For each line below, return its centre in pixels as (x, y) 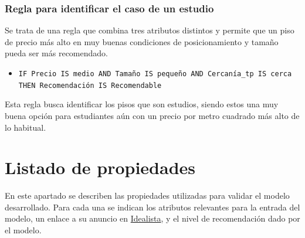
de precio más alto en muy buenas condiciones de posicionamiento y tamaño (142, 41)
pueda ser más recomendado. (56, 53)
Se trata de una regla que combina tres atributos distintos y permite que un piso (150, 30)
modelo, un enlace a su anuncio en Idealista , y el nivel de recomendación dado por (152, 218)
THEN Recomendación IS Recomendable (90, 85)
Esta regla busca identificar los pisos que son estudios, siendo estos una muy (142, 104)
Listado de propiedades (100, 167)
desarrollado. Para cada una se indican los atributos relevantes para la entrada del (152, 207)
